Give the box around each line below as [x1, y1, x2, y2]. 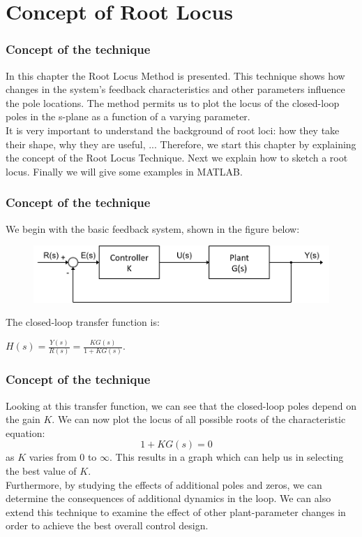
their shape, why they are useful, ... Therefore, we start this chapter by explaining [6, 136, 356, 151]
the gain [6, 412, 40, 427]
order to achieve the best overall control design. [6, 518, 209, 533]
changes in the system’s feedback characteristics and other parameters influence [6, 82, 345, 96]
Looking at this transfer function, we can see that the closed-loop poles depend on [6, 398, 357, 413]
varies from [29, 450, 77, 464]
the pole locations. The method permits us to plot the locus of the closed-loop [6, 95, 340, 110]
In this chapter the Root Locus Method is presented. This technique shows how [6, 68, 345, 83]
